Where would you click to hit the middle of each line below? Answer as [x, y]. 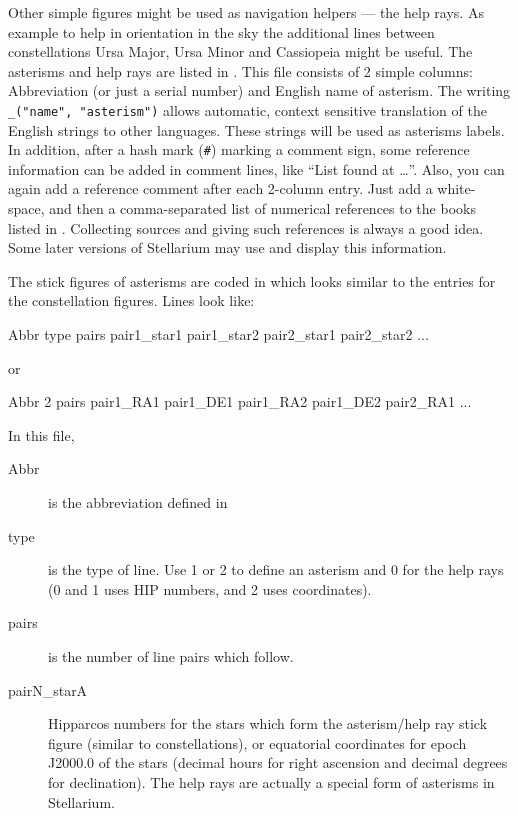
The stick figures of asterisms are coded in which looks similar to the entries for [252, 280]
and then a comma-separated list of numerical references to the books [262, 208]
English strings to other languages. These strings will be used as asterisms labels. [256, 129]
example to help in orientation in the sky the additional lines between [221, 31]
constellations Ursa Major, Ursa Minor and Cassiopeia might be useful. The [240, 51]
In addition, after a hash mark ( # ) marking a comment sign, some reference [239, 149]
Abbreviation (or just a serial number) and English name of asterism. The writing [259, 90]
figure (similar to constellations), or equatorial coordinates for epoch [257, 742]
